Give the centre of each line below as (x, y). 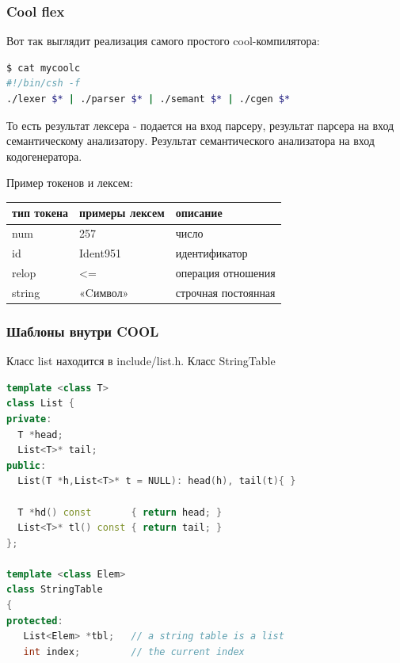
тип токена (40, 213)
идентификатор (211, 253)
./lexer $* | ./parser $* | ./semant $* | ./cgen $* (149, 99)
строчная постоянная (225, 292)
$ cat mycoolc (44, 68)
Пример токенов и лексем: (70, 183)
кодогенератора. (44, 156)
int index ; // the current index (134, 652)
